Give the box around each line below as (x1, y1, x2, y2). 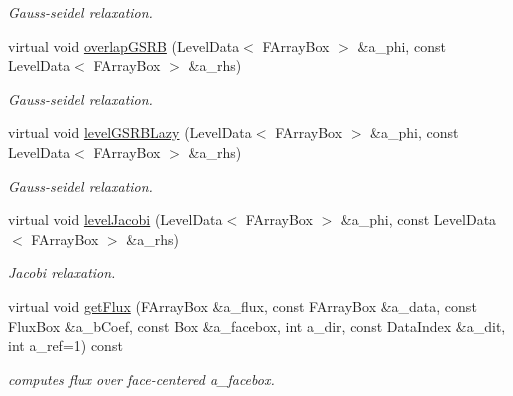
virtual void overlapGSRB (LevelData (8, 35, 240, 56)
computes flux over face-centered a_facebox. (8, 368, 275, 389)
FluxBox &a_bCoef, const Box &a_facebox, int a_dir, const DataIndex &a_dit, (8, 315, 506, 336)
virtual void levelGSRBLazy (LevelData (8, 122, 252, 143)
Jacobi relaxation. (8, 262, 116, 283)
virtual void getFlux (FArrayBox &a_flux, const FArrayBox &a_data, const (8, 295, 477, 316)
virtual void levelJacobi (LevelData (8, 209, 223, 230)
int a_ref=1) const (8, 335, 123, 356)
